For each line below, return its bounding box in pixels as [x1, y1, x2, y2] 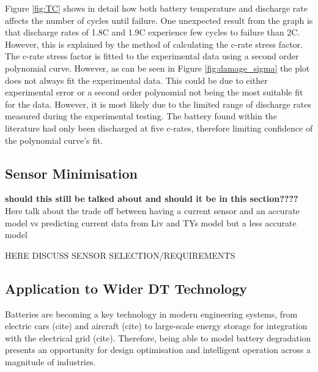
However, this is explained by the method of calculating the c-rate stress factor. [5, 37, 303, 50]
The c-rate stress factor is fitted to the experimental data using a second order [5, 50, 299, 62]
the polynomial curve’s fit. [5, 133, 103, 146]
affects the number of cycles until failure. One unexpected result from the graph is [5, 13, 313, 26]
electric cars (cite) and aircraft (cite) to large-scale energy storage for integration [5, 319, 308, 332]
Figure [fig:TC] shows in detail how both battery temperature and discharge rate [5, 2, 308, 14]
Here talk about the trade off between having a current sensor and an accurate [5, 204, 300, 217]
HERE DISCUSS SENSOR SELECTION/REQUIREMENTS [5, 248, 235, 261]
